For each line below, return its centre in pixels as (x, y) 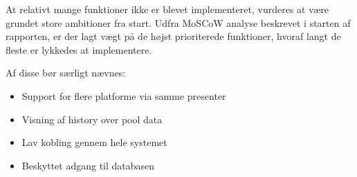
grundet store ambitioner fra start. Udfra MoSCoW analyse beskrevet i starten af (178, 22)
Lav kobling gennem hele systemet (94, 142)
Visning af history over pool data (92, 119)
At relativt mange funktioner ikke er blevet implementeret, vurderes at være (167, 9)
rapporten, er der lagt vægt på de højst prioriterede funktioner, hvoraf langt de (173, 36)
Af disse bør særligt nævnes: (66, 73)
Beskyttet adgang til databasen (88, 165)
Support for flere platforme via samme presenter (124, 95)
